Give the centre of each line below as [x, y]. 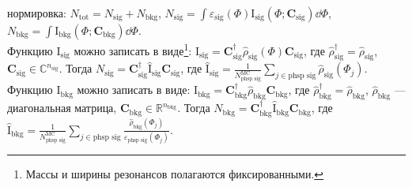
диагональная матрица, [62, 108]
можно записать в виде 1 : [133, 49]
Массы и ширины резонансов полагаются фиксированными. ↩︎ [175, 174]
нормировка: [37, 13]
